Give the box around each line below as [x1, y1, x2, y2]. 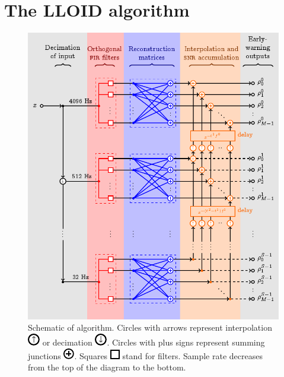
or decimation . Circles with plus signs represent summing [42, 335, 265, 348]
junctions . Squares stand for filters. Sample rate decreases [28, 349, 263, 362]
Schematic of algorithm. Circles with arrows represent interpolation [28, 321, 272, 334]
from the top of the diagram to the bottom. [28, 361, 186, 373]
